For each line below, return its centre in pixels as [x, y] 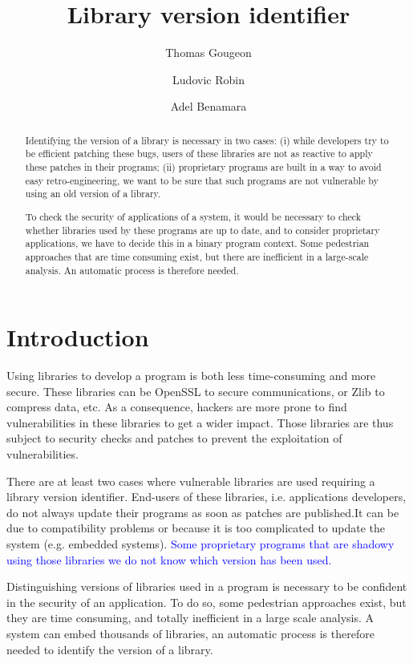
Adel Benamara [209, 106]
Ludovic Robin [209, 79]
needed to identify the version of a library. [110, 649]
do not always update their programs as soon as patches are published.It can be [203, 512]
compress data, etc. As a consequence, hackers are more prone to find [177, 407]
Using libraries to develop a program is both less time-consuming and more [191, 376]
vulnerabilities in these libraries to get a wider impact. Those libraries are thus [200, 422]
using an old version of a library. [93, 194]
